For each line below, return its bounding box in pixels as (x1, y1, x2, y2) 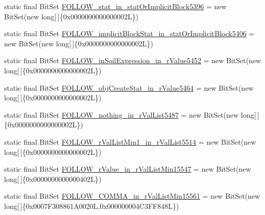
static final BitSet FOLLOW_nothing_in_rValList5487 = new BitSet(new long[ (4, 109, 256, 120)
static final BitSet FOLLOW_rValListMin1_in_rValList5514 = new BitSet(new (4, 136, 256, 147)
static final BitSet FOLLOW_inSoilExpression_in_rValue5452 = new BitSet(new (4, 55, 261, 66)
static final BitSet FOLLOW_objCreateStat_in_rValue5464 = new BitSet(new (4, 82, 254, 93)
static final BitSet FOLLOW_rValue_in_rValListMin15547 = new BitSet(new (4, 164, 251, 174)
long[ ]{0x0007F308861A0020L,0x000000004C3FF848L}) (4, 200, 179, 211)
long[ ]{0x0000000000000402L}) (4, 173, 102, 184)
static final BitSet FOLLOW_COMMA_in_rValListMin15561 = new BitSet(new (4, 191, 260, 201)
